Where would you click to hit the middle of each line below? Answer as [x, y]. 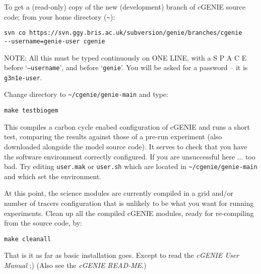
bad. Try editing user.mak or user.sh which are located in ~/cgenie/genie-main [131, 166]
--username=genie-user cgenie [55, 41]
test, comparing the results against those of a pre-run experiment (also [113, 136]
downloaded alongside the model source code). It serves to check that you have [126, 146]
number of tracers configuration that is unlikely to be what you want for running [129, 203]
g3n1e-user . [23, 77]
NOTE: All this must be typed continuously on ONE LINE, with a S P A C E [125, 57]
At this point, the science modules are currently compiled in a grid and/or [119, 193]
